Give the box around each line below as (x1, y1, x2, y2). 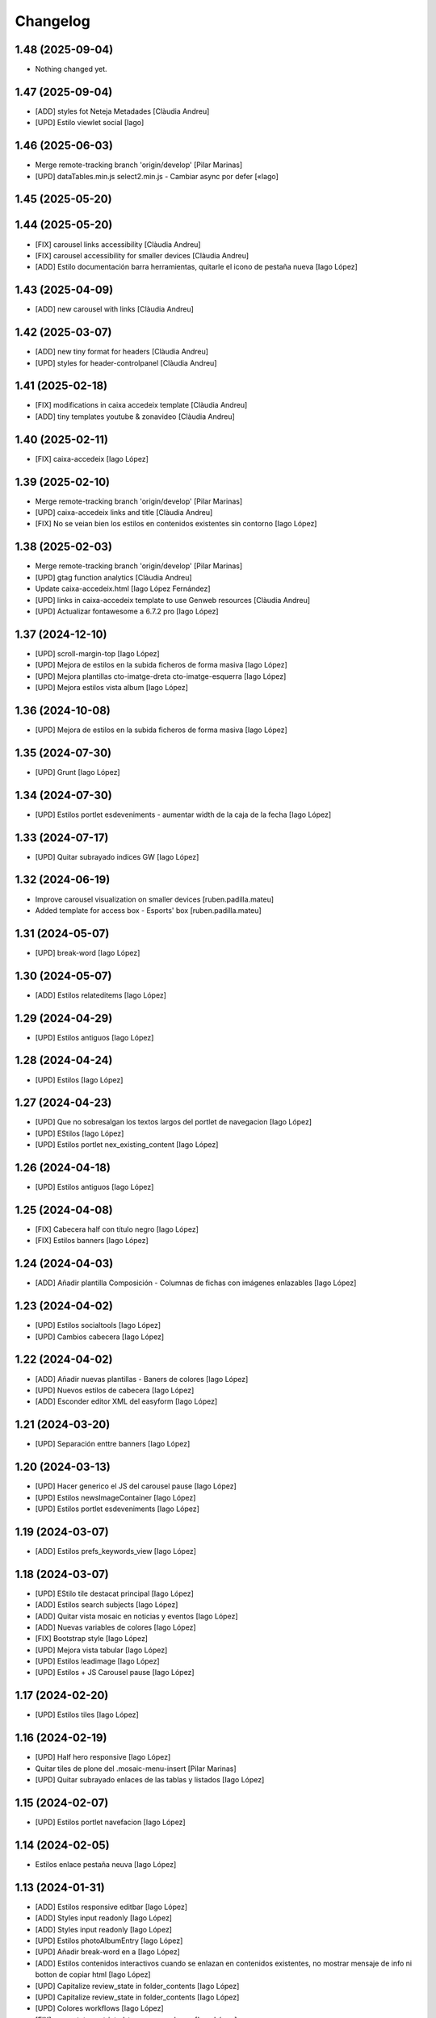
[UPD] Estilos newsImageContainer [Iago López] (35, 1493, 196, 1502)
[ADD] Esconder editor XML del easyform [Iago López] (35, 1396, 218, 1406)
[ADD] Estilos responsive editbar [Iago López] (35, 1902, 188, 1911)
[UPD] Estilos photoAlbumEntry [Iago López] (35, 1936, 183, 1945)
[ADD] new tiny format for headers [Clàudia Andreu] (35, 347, 209, 357)
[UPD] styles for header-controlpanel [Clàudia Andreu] (35, 358, 217, 367)
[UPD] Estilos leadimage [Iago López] (35, 1656, 161, 1666)
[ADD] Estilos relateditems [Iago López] (35, 990, 167, 1000)
